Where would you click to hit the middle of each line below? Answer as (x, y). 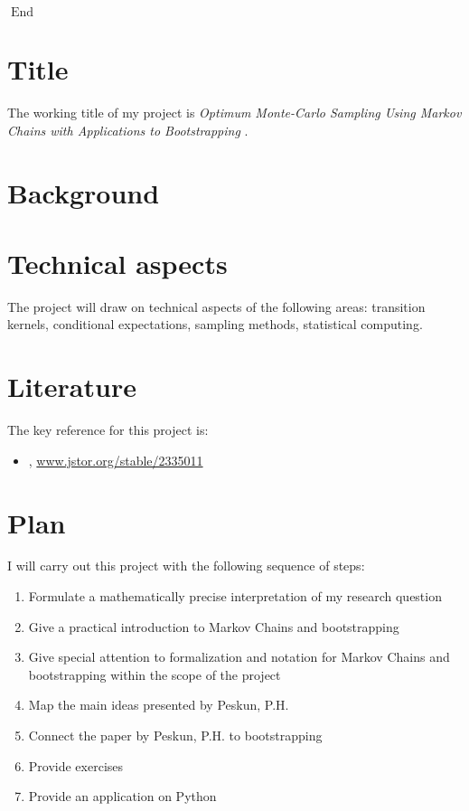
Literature (72, 387)
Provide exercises (76, 765)
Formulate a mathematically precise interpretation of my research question (235, 596)
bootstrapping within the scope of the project (155, 674)
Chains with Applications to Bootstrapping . (128, 130)
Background (84, 192)
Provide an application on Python (122, 796)
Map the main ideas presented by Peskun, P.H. (159, 705)
